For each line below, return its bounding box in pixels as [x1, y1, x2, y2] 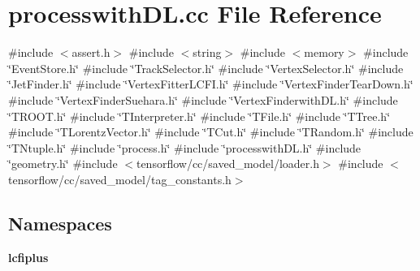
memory [304, 44, 344, 61]
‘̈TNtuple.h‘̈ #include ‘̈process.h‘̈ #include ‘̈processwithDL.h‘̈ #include [8, 139, 362, 156]
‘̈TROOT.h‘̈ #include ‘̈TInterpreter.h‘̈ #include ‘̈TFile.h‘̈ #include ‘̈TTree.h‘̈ [8, 107, 391, 124]
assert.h [71, 44, 110, 61]
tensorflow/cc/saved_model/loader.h [136, 155, 319, 172]
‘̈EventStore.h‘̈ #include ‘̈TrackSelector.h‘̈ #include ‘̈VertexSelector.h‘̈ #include [8, 59, 404, 76]
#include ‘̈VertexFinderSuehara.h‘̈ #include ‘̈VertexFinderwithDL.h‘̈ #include [8, 91, 398, 108]
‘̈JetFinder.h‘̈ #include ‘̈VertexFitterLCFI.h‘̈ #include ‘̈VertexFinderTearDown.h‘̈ [8, 75, 414, 92]
